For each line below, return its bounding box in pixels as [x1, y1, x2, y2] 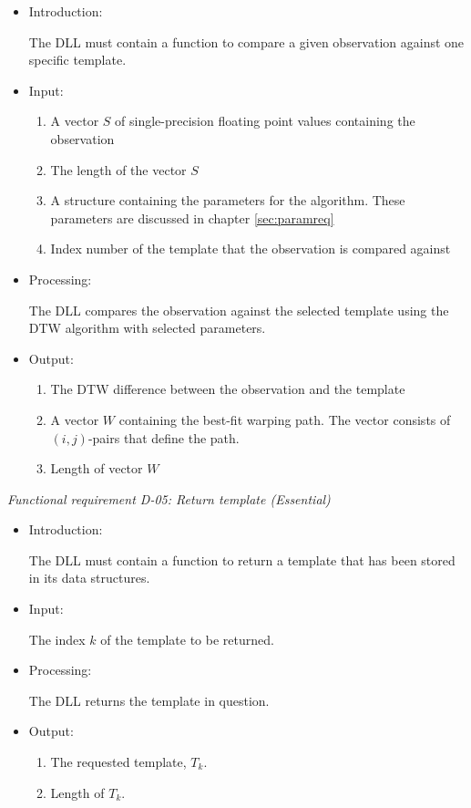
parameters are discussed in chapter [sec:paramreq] [50, 208, 334, 227]
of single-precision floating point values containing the [115, 111, 415, 130]
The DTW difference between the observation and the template [50, 379, 405, 399]
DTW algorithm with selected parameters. [28, 318, 266, 337]
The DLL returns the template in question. [28, 690, 270, 710]
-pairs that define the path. [87, 428, 240, 447]
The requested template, [50, 752, 187, 772]
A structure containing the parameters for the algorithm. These [50, 191, 405, 210]
